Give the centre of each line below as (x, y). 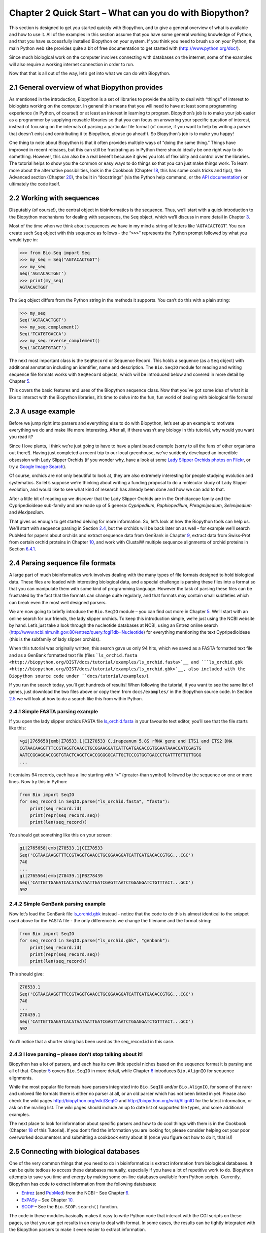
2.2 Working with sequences (54, 198)
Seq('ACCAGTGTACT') (43, 347)
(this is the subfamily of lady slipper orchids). (55, 639)
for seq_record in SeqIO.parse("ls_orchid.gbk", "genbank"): (95, 941)
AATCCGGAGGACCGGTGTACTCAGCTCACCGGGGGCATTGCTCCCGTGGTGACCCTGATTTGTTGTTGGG (110, 755)
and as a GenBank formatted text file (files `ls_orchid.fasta (73, 655)
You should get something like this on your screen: (60, 835)
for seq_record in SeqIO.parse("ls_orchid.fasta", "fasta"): (95, 802)
